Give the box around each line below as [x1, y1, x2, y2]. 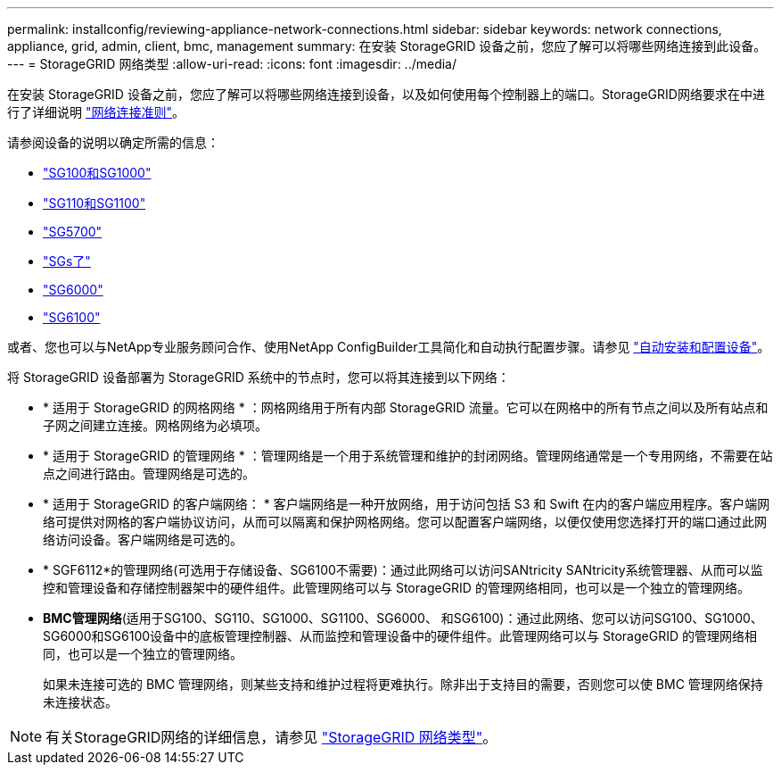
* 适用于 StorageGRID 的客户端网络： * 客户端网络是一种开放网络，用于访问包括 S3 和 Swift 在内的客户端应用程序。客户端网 [43, 496, 770, 511]
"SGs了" [43, 253, 91, 269]
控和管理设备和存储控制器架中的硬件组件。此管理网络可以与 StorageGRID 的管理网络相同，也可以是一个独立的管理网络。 [43, 580, 750, 595]
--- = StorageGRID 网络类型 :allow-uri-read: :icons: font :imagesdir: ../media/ [7, 56, 457, 71]
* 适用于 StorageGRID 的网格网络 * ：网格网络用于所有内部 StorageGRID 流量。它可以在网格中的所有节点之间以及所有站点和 [43, 400, 769, 415]
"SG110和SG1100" [43, 195, 146, 211]
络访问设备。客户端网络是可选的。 [43, 532, 243, 547]
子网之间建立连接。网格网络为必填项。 [43, 418, 267, 433]
